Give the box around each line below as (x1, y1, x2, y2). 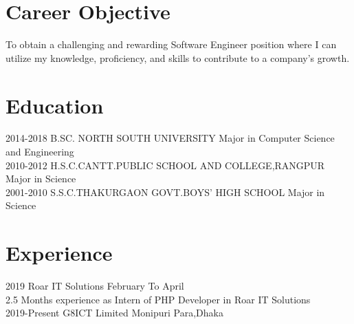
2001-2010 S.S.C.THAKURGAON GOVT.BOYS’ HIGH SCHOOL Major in (5, 184, 325, 199)
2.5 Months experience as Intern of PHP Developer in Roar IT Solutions (5, 292, 311, 306)
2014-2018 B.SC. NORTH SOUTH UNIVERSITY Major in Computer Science (5, 131, 335, 145)
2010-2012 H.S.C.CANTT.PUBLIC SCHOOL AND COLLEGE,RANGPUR (5, 158, 325, 172)
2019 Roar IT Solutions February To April (5, 279, 184, 293)
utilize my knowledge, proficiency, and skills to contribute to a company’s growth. (5, 50, 350, 65)
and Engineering (5, 144, 74, 159)
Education (5, 91, 104, 119)
